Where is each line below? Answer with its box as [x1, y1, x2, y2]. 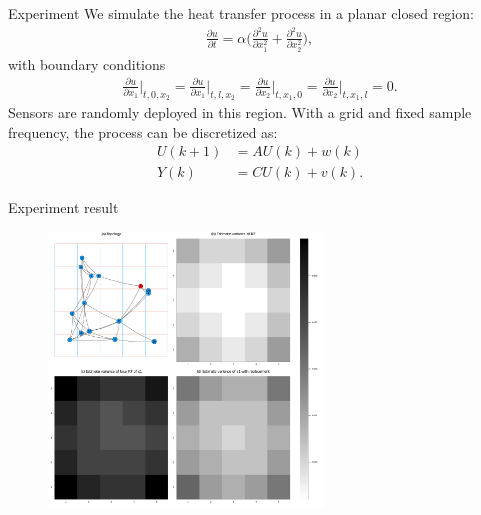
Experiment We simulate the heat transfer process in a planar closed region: [8, 3, 474, 23]
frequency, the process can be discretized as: [8, 121, 278, 142]
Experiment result [8, 197, 119, 218]
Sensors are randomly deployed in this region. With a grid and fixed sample [8, 101, 472, 122]
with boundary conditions [8, 53, 166, 74]
